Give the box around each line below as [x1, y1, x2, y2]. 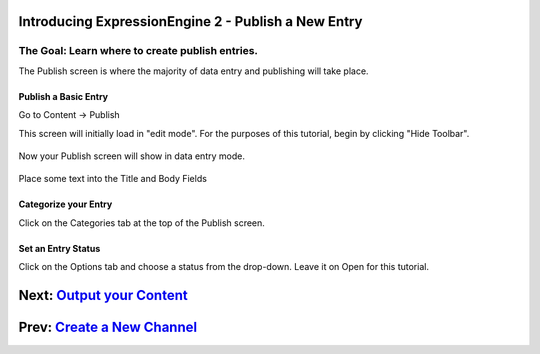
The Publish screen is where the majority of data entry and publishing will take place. [18, 65, 369, 77]
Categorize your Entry [18, 198, 113, 210]
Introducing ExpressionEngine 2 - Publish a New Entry [18, 13, 363, 30]
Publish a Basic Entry [18, 90, 109, 102]
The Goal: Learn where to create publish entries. [18, 44, 259, 58]
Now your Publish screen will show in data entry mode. [18, 150, 245, 162]
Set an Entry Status [18, 242, 101, 254]
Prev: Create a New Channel [18, 318, 198, 335]
